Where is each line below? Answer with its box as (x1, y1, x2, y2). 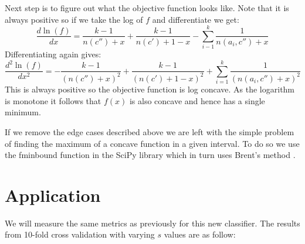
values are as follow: (164, 228, 236, 240)
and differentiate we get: (152, 13, 239, 25)
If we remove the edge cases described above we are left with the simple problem (5, 125, 294, 138)
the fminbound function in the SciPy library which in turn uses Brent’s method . (5, 149, 296, 161)
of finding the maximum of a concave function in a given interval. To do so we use (5, 137, 300, 149)
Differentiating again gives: (5, 48, 101, 60)
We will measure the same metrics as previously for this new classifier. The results (5, 216, 300, 229)
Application (5, 183, 101, 207)
